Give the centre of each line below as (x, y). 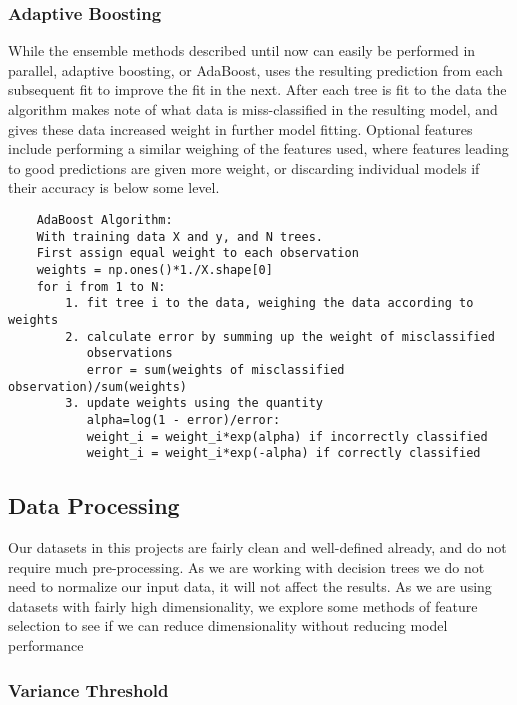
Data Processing (94, 505)
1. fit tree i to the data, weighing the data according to (269, 303)
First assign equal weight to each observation (197, 253)
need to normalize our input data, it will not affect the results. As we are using (250, 586)
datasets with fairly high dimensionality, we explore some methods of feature (243, 605)
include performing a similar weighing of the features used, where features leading (258, 148)
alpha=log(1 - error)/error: (183, 419)
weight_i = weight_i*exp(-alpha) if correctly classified (283, 453)
